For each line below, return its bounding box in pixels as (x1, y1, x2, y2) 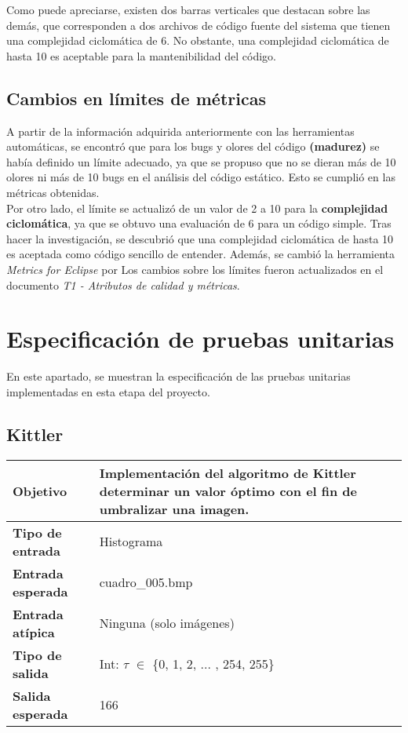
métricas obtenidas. (6, 184, 100, 200)
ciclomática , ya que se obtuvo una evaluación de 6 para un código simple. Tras (6, 215, 392, 232)
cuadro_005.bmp (99, 573, 193, 592)
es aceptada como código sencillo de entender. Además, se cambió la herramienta (6, 246, 395, 262)
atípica (13, 622, 55, 641)
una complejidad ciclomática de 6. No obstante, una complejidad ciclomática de (6, 32, 389, 49)
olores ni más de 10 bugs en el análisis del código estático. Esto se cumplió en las (6, 169, 395, 185)
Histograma (99, 532, 163, 551)
